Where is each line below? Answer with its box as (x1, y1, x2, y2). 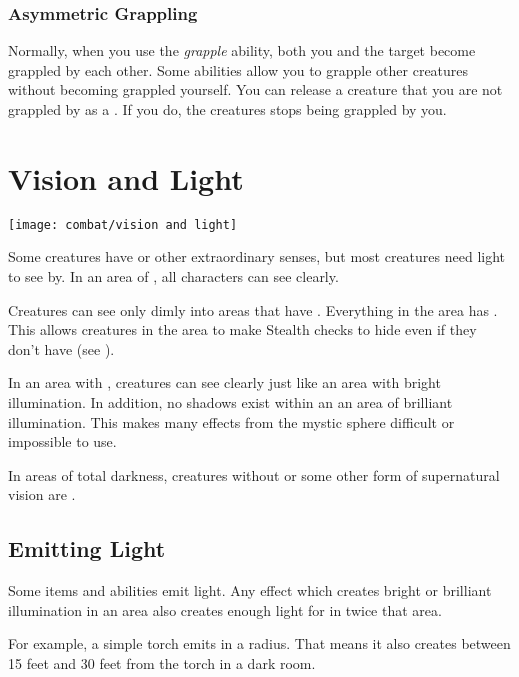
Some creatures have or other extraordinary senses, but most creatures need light (8, 246, 505, 267)
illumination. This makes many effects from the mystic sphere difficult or (8, 411, 455, 432)
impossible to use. (8, 431, 117, 452)
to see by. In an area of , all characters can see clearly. (8, 265, 339, 286)
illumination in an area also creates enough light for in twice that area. (8, 599, 442, 620)
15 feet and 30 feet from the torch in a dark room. (8, 652, 316, 673)
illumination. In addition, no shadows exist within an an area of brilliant (8, 391, 453, 412)
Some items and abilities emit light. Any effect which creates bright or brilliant (8, 580, 492, 601)
